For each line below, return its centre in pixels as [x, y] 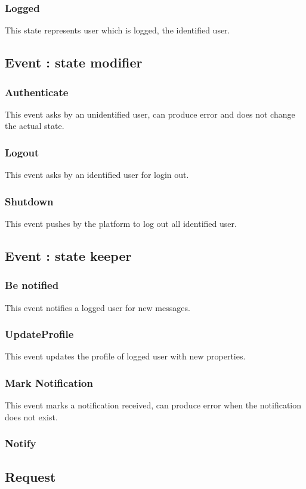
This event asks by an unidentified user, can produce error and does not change [150, 114]
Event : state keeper [68, 256]
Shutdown [29, 201]
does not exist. [31, 416]
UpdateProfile [39, 334]
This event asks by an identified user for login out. [97, 175]
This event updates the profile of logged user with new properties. [125, 356]
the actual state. [35, 126]
